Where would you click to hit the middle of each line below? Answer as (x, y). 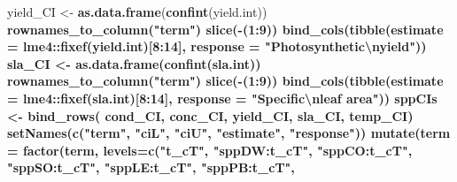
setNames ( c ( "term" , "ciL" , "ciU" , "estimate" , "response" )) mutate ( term (229, 133)
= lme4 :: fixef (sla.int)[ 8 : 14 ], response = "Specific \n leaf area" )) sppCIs (222, 98)
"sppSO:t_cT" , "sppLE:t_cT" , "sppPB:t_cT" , (151, 167)
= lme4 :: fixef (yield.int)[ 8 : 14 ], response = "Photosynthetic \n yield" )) (217, 46)
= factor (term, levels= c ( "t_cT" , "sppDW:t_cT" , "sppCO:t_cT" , (210, 150)
